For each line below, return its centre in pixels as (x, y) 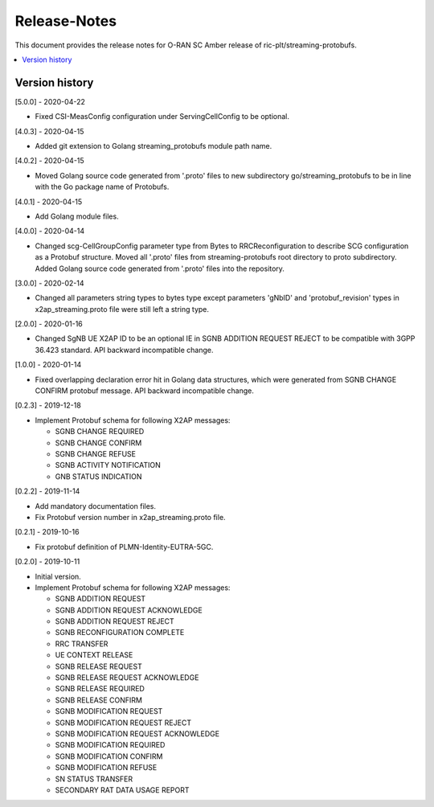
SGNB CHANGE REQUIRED (100, 432)
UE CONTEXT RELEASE (94, 655)
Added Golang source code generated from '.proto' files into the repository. (160, 268)
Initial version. (58, 576)
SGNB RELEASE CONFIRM (98, 700)
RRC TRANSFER (82, 644)
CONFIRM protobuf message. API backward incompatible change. (145, 391)
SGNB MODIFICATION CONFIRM (109, 756)
